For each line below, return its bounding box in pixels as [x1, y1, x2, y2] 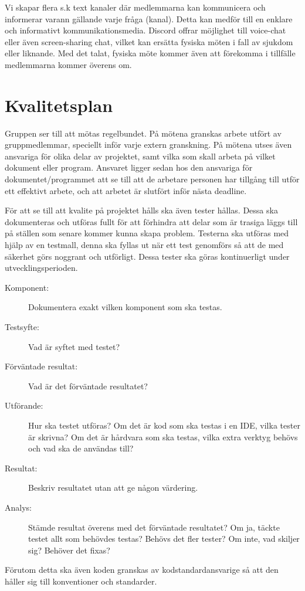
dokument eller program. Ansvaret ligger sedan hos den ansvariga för [5, 161, 253, 174]
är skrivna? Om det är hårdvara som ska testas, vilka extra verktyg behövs [28, 430, 298, 443]
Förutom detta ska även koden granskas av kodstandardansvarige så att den [5, 563, 279, 576]
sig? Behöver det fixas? [28, 544, 110, 556]
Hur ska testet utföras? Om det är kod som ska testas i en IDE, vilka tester [28, 419, 300, 431]
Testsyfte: [5, 321, 39, 332]
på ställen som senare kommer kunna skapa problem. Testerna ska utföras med [5, 227, 289, 239]
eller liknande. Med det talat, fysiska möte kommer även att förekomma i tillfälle [5, 47, 296, 59]
